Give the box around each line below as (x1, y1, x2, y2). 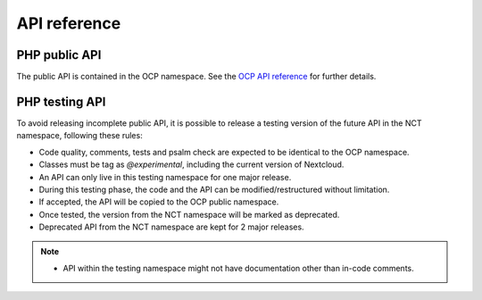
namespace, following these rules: (16, 130, 143, 141)
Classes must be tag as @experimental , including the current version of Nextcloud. (38, 159, 345, 170)
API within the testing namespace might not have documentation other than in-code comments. (62, 262, 414, 273)
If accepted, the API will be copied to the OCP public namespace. (38, 196, 279, 207)
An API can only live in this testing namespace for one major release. (38, 171, 292, 182)
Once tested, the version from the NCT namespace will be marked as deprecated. (38, 209, 340, 220)
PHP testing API (16, 94, 106, 109)
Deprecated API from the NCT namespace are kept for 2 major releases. (38, 221, 304, 232)
